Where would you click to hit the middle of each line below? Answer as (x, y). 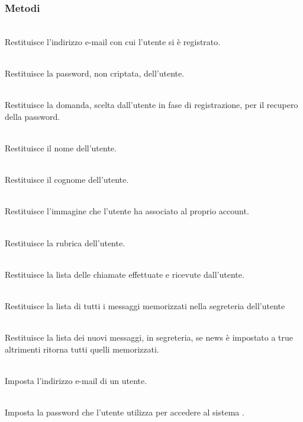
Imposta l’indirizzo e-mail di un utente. (76, 380)
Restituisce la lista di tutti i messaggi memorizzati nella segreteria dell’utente (145, 305)
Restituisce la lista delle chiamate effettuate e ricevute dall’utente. (125, 274)
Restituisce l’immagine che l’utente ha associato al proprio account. (127, 211)
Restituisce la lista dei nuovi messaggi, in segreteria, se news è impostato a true (149, 337)
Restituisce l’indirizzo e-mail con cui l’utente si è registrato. (113, 41)
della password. (33, 116)
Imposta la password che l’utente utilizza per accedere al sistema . (125, 412)
